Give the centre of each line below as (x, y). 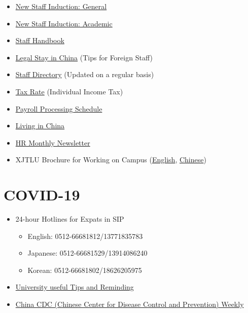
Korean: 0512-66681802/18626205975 (85, 270)
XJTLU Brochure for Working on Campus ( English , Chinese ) (111, 160)
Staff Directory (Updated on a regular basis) (85, 74)
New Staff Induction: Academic (64, 23)
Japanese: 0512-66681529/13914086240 (87, 253)
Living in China (40, 126)
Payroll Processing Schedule (59, 108)
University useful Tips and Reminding (75, 287)
